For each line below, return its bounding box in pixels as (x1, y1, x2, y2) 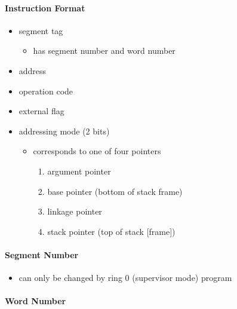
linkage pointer (47, 205, 102, 218)
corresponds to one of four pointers (33, 145, 161, 157)
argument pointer (47, 164, 111, 177)
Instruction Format (5, 1, 85, 14)
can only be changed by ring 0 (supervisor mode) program (19, 271, 232, 284)
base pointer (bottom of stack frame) (47, 185, 183, 197)
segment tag (19, 24, 63, 36)
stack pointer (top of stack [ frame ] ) (47, 225, 176, 237)
